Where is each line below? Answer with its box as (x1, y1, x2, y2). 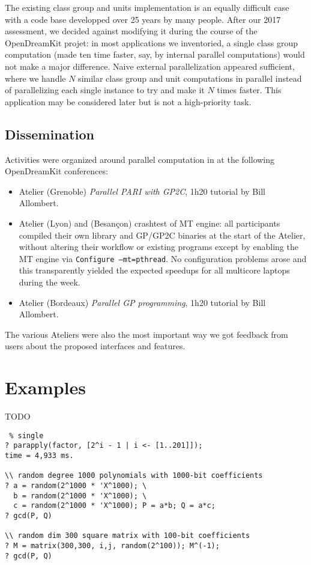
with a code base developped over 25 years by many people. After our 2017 (5, 13, 281, 25)
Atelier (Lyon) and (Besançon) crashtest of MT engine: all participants (19, 216, 280, 229)
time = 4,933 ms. (5, 451, 74, 460)
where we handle (5, 72, 66, 84)
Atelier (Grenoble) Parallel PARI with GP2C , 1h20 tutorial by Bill (19, 185, 265, 197)
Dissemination (5, 124, 94, 143)
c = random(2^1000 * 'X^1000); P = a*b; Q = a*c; (13, 501, 216, 510)
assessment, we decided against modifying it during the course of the (5, 25, 258, 37)
